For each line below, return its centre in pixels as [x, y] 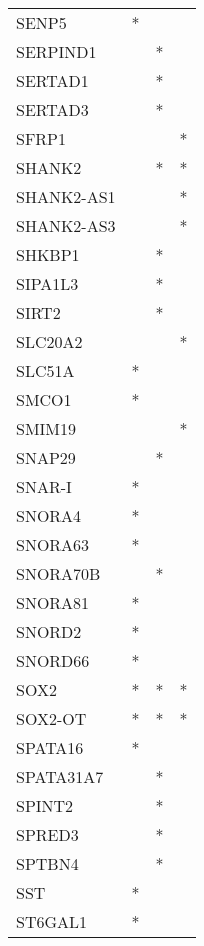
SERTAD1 [52, 80]
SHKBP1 [48, 254]
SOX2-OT [51, 718]
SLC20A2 [49, 341]
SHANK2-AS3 [66, 225]
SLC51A [45, 370]
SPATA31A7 [60, 776]
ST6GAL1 [52, 921]
